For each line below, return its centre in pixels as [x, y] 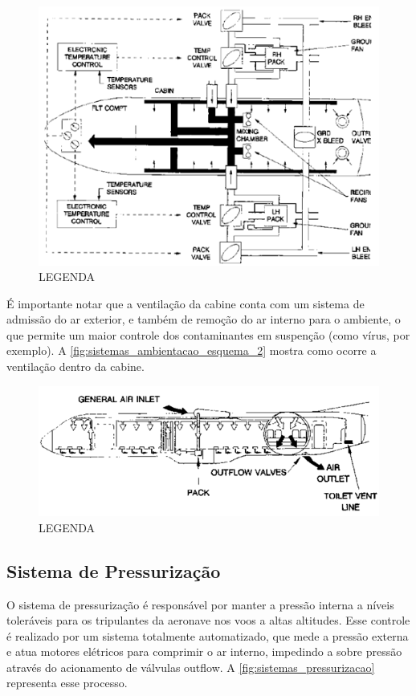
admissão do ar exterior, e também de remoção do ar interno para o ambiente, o [204, 319]
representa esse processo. [67, 683]
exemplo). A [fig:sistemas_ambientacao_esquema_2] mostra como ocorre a [192, 350]
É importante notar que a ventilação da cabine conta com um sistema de [186, 303]
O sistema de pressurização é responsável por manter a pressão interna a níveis [200, 604]
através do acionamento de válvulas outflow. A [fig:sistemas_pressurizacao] [191, 667]
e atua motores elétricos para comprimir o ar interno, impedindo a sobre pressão [204, 651]
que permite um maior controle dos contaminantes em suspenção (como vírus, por [208, 334]
